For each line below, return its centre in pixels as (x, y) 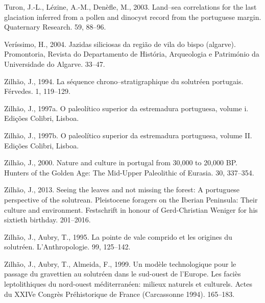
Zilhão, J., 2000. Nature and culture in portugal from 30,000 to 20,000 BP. (121, 162)
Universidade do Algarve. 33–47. (55, 64)
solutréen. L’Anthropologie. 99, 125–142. (67, 247)
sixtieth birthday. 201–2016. (47, 220)
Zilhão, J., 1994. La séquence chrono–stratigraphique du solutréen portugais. (124, 81)
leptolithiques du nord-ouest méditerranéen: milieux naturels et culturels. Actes (128, 284)
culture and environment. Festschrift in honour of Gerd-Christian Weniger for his (131, 209)
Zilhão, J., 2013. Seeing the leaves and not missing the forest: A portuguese (122, 190)
